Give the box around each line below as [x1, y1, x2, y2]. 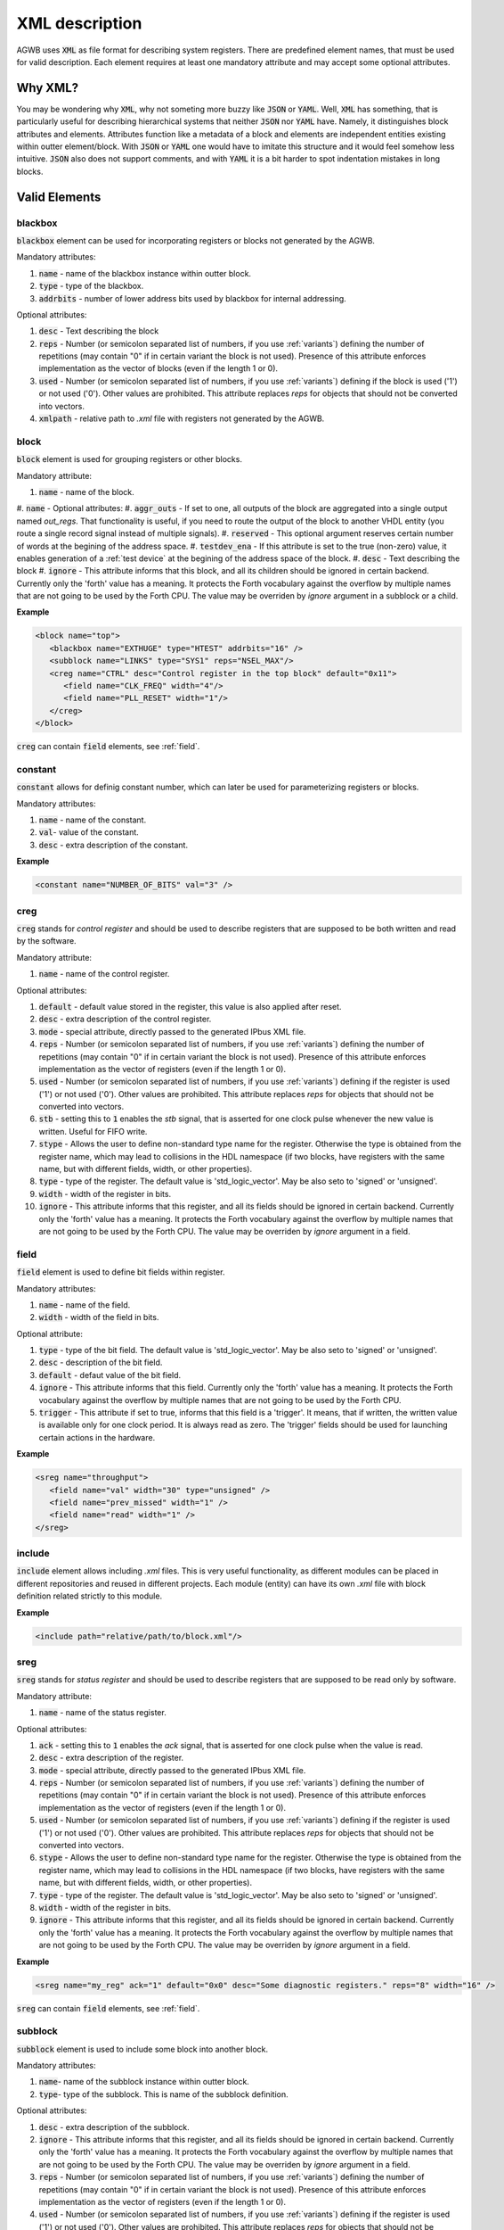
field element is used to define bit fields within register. [16, 1267, 225, 1277]
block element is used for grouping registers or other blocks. [16, 454, 242, 465]
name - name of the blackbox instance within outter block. [38, 268, 252, 278]
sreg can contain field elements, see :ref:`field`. [16, 2003, 200, 2013]
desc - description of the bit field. [38, 1357, 163, 1368]
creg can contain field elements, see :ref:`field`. [16, 741, 200, 752]
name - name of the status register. [38, 1707, 167, 1718]
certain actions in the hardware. [38, 1432, 156, 1442]
